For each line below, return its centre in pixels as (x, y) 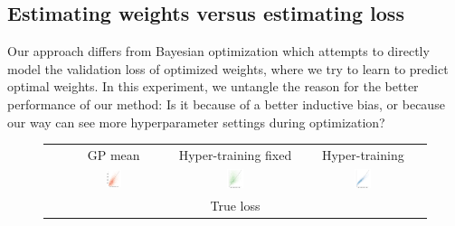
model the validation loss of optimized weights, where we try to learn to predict (228, 68)
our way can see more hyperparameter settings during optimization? (196, 122)
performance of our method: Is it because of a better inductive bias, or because (226, 104)
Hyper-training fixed (235, 154)
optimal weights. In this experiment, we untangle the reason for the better (213, 86)
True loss (235, 205)
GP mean (114, 154)
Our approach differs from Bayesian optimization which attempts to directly (218, 51)
